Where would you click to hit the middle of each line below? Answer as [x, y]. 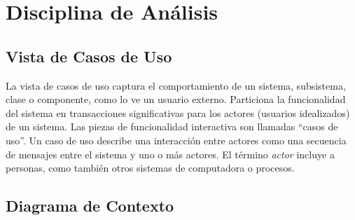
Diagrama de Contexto [90, 206]
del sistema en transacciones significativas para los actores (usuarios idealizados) [178, 112]
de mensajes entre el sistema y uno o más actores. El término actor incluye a [170, 154]
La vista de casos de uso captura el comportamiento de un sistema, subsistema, [176, 85]
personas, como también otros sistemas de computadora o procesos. [150, 168]
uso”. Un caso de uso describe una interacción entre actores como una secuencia [176, 140]
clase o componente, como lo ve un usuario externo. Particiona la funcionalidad [176, 99]
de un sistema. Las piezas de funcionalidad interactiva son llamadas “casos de [172, 126]
